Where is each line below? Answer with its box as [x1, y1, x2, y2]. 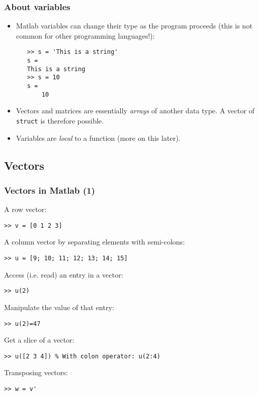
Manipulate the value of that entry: [4, 301, 114, 312]
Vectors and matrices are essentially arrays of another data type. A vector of [16, 105, 255, 116]
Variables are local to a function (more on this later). [16, 132, 181, 143]
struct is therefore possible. [16, 115, 104, 126]
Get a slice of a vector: [4, 335, 75, 345]
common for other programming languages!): [16, 30, 155, 41]
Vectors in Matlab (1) [4, 184, 95, 196]
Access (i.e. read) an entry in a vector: [4, 269, 123, 280]
